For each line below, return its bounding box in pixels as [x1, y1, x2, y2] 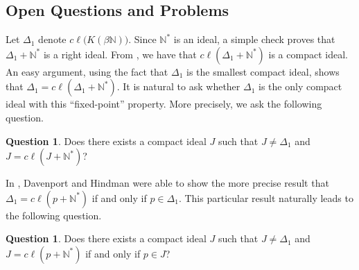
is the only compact [259, 79, 342, 94]
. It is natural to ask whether [116, 79, 240, 94]
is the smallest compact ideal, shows [186, 64, 340, 78]
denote [38, 32, 67, 47]
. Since [128, 32, 157, 47]
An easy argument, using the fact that [6, 64, 168, 78]
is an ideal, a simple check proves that [173, 32, 335, 47]
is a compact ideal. [268, 47, 348, 61]
